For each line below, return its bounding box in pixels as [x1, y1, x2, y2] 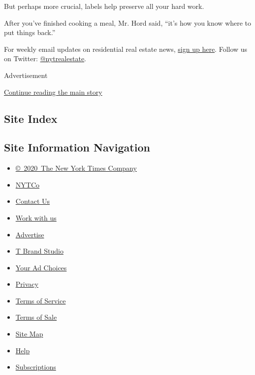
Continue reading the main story [4, 86, 102, 97]
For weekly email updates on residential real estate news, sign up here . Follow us [4, 43, 248, 54]
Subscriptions [15, 362, 56, 372]
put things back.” [4, 27, 56, 37]
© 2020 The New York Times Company [15, 163, 137, 173]
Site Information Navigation [4, 140, 150, 155]
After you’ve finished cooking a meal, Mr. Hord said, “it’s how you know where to [4, 17, 252, 28]
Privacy [15, 279, 38, 289]
